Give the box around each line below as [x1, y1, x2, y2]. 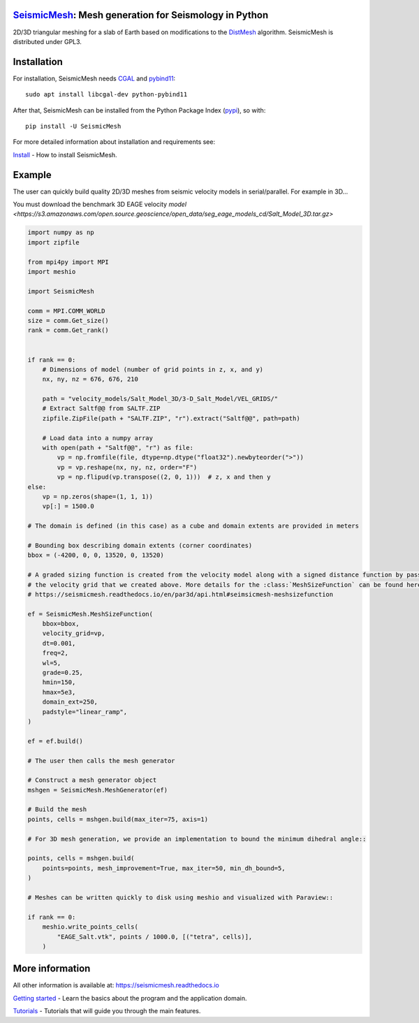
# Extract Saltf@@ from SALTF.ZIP [42, 405, 161, 412]
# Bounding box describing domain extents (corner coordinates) [27, 542, 253, 549]
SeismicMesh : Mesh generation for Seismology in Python [13, 9, 269, 21]
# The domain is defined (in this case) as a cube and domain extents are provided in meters [27, 522, 360, 530]
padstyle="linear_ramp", [42, 708, 128, 716]
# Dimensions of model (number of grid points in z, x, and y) [42, 365, 264, 373]
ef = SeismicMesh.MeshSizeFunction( [27, 610, 154, 618]
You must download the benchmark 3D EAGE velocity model [13, 200, 187, 209]
